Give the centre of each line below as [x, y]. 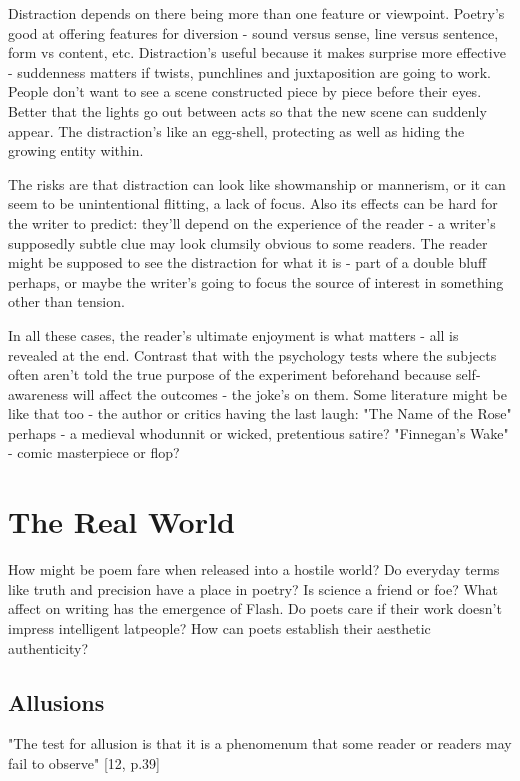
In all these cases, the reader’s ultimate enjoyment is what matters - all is [233, 334]
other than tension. [66, 301]
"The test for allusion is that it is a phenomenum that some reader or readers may [260, 743]
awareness [38, 393]
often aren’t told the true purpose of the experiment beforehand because [230, 374]
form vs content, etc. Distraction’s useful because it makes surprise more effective [257, 52]
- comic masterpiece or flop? [94, 452]
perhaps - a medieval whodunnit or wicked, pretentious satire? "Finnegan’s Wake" [258, 432]
